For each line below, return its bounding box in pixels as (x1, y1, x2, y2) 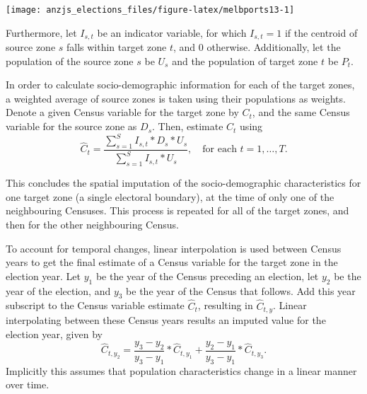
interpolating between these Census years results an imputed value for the (6, 312, 326, 327)
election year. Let (6, 268, 81, 283)
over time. (6, 377, 49, 392)
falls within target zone (66, 40, 167, 54)
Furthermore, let (6, 25, 77, 40)
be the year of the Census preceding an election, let (95, 268, 319, 283)
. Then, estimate (152, 119, 223, 134)
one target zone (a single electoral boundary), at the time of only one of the (6, 189, 334, 204)
